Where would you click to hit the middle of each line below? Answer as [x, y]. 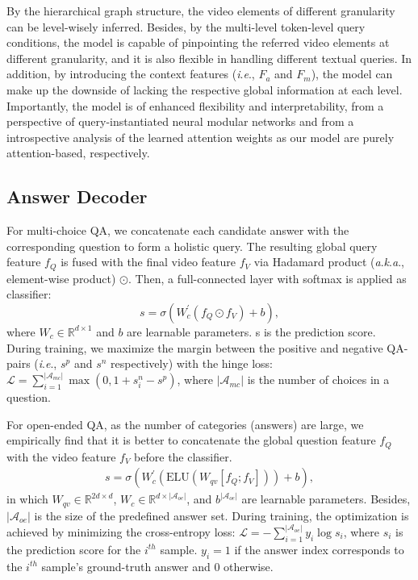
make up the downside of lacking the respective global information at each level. [205, 89]
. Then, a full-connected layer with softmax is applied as [268, 278]
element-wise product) [61, 278]
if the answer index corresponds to [319, 549]
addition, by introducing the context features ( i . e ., [131, 74]
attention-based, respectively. [78, 153]
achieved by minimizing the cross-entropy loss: [121, 531]
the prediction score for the [74, 549]
